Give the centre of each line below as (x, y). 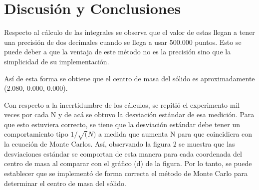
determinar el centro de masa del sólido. (65, 183)
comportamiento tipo (36, 134)
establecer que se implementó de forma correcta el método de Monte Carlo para (126, 173)
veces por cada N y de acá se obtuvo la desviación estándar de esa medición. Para (129, 114)
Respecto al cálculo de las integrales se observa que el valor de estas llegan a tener (129, 32)
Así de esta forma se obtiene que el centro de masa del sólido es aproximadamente (129, 78)
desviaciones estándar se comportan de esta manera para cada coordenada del (123, 153)
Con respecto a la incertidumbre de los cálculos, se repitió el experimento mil (122, 104)
